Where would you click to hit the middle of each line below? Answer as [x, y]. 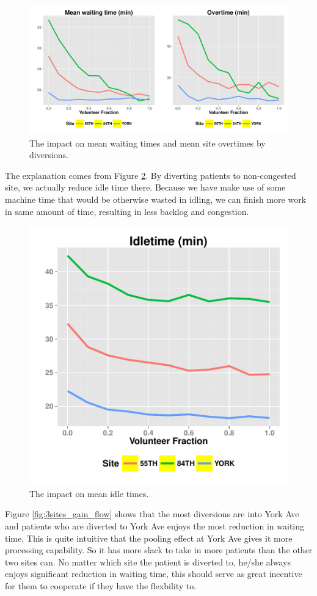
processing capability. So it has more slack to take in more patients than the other [159, 550]
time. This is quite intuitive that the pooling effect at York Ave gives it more [149, 538]
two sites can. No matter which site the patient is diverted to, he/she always [148, 561]
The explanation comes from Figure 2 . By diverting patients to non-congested [151, 175]
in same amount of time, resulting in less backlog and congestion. [127, 211]
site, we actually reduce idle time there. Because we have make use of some [145, 187]
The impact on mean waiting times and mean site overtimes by [148, 143]
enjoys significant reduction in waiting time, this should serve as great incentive [154, 574]
